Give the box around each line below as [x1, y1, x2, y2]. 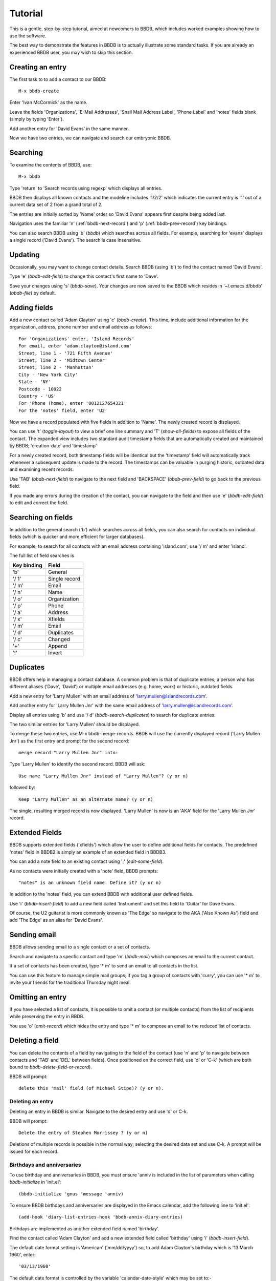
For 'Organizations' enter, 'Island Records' [18, 336, 135, 342]
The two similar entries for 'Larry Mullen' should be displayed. [9, 721, 140, 727]
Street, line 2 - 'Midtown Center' [18, 357, 108, 363]
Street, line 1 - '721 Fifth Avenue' [18, 350, 113, 356]
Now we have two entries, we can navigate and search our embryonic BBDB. [9, 135, 171, 141]
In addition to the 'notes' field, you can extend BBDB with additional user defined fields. [9, 891, 194, 897]
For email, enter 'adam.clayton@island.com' [18, 343, 132, 349]
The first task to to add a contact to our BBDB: [9, 76, 107, 82]
